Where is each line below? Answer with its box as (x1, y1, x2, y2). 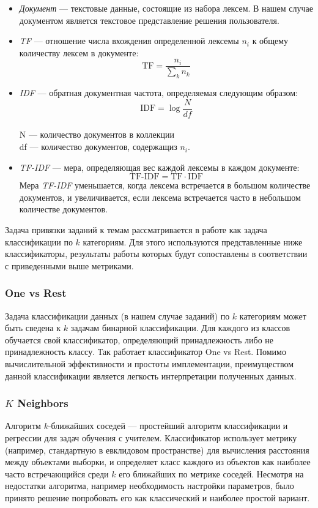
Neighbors (17, 395, 68, 411)
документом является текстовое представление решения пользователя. (19, 13, 279, 26)
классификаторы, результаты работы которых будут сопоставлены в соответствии (5, 247, 308, 260)
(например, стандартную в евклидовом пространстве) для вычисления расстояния (5, 443, 309, 456)
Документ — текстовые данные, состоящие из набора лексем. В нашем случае (19, 2, 313, 14)
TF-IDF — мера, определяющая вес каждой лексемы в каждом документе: (19, 160, 300, 173)
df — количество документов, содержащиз (19, 140, 177, 153)
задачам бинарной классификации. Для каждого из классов (70, 321, 290, 334)
